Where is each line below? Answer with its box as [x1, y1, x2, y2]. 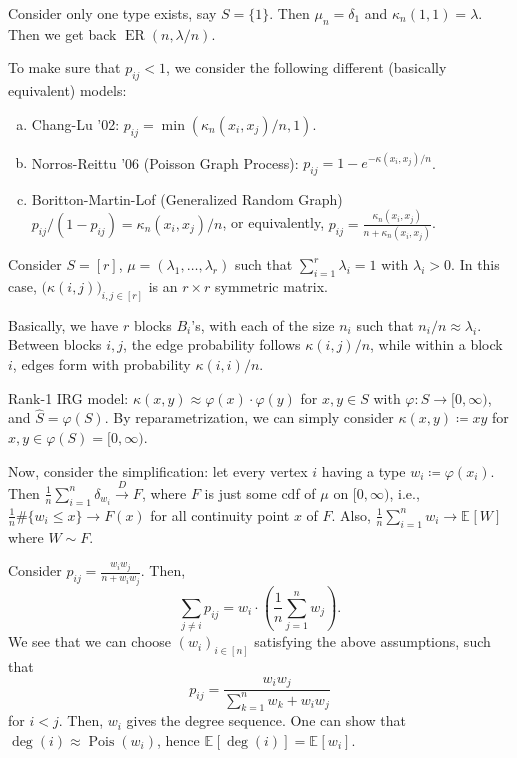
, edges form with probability [12, 353, 191, 374]
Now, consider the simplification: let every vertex [8, 460, 308, 481]
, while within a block [370, 334, 503, 355]
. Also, [331, 504, 371, 525]
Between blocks [8, 334, 102, 355]
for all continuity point [150, 504, 290, 525]
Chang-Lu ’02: [31, 113, 120, 134]
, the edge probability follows [123, 334, 301, 355]
